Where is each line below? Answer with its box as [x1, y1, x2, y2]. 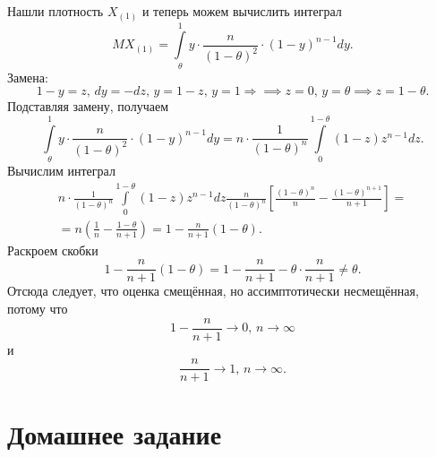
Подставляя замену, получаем [7, 97, 168, 116]
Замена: [7, 67, 48, 86]
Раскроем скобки [7, 240, 98, 259]
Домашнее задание [7, 416, 222, 453]
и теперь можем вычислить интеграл [141, 2, 342, 20]
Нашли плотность [7, 2, 104, 20]
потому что [7, 298, 68, 317]
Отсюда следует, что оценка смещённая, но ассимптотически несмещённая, [7, 281, 419, 300]
